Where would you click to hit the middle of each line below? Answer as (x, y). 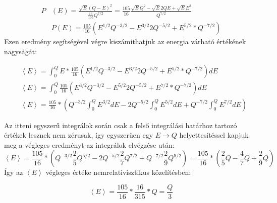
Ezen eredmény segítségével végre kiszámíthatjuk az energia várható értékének (125, 41)
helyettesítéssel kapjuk (214, 135)
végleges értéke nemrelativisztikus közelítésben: (118, 172)
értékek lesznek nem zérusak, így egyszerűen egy (79, 135)
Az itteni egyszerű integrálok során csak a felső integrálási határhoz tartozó (121, 125)
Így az (14, 172)
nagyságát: (21, 51)
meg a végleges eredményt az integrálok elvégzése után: (89, 144)
